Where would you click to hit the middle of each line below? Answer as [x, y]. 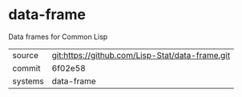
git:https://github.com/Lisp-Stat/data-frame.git [141, 55]
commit [26, 68]
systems [28, 81]
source [25, 55]
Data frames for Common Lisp [58, 37]
